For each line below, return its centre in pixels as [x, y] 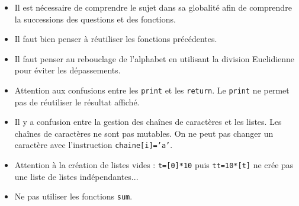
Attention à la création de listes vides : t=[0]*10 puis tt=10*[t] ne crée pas [154, 165]
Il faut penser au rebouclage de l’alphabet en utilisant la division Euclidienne [155, 58]
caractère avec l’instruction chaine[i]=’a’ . [94, 145]
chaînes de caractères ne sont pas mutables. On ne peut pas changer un [144, 133]
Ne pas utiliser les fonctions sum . [73, 196]
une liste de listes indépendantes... [76, 176]
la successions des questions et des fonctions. [95, 19]
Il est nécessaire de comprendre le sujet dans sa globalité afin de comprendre [153, 7]
